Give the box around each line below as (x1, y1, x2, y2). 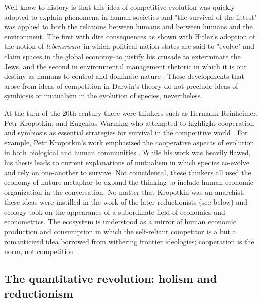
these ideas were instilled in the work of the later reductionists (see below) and (4, 196, 248, 207)
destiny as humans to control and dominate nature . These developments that (4, 71, 245, 81)
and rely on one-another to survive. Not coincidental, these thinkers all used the (4, 167, 251, 177)
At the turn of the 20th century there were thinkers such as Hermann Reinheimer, (4, 107, 258, 118)
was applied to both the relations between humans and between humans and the (4, 21, 253, 32)
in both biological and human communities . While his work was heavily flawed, (4, 147, 251, 158)
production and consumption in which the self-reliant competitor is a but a (4, 226, 236, 237)
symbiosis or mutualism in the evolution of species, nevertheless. (4, 90, 203, 101)
